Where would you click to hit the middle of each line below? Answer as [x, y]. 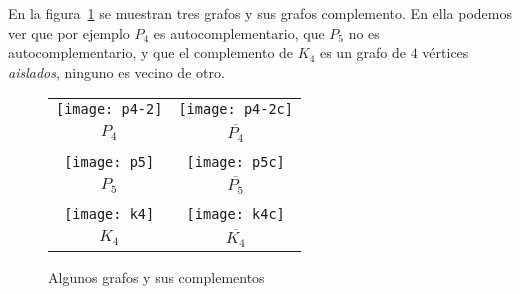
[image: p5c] [235, 161]
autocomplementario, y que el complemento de [151, 52]
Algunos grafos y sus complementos [156, 276]
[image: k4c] [235, 214]
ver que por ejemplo [69, 32]
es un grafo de [363, 52]
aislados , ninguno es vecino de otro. [116, 71]
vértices [445, 52]
